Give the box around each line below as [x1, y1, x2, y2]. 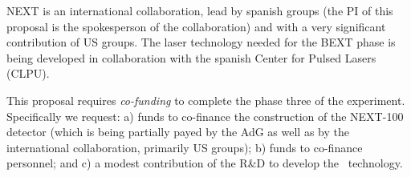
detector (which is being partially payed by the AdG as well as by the [6, 123, 349, 140]
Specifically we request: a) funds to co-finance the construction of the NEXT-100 [6, 107, 404, 124]
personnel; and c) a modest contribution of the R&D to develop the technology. [6, 155, 403, 171]
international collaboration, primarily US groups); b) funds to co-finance [6, 139, 363, 155]
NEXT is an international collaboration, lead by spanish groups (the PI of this [6, 2, 393, 18]
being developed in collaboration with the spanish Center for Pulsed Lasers [6, 49, 376, 66]
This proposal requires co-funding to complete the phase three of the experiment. [6, 91, 405, 108]
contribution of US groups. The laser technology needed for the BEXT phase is [6, 34, 396, 50]
